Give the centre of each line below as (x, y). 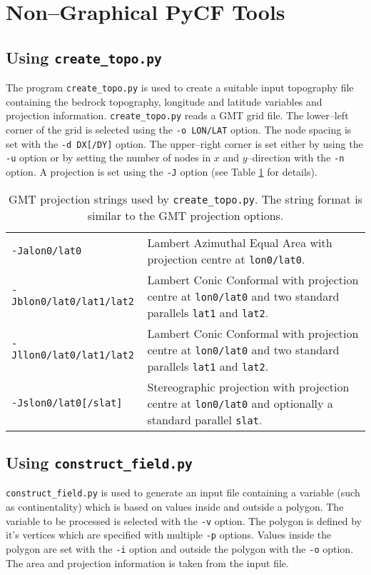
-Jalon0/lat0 (47, 250)
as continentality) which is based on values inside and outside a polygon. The (175, 507)
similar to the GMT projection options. (185, 215)
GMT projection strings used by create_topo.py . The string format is (185, 199)
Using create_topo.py (84, 57)
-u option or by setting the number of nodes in (108, 157)
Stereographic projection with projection (248, 386)
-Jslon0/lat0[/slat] (67, 403)
